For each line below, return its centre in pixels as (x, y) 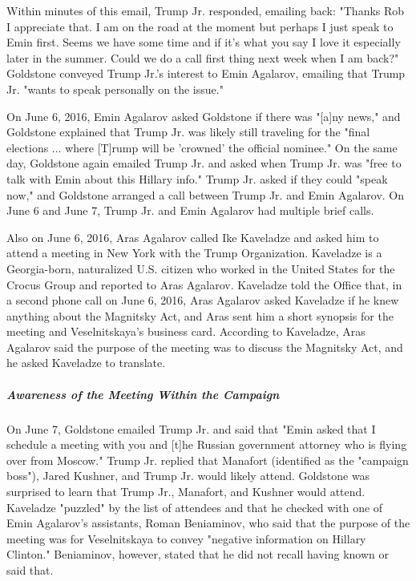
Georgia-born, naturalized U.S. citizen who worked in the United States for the (201, 268)
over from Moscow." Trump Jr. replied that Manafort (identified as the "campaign (208, 460)
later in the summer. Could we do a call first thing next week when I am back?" (203, 57)
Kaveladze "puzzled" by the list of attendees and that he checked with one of (195, 507)
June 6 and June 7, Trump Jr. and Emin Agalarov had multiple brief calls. (190, 210)
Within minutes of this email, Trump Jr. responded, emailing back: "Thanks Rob (206, 10)
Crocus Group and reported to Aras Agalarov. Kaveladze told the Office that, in (204, 284)
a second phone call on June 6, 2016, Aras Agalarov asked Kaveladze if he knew (203, 300)
